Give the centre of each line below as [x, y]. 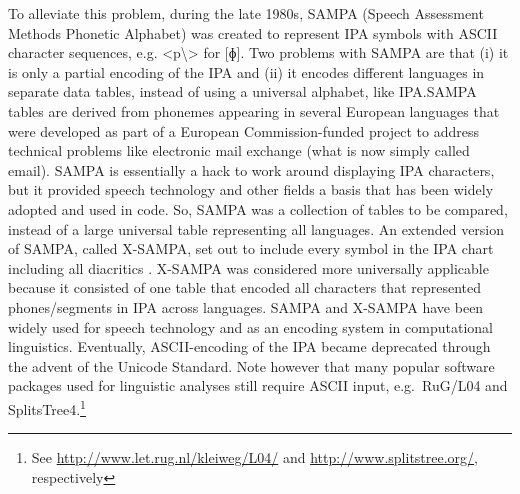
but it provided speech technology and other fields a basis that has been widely [251, 189]
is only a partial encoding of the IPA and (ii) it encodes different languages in [246, 71]
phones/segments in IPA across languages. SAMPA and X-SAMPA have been [246, 306]
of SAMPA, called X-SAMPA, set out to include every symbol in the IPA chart [251, 248]
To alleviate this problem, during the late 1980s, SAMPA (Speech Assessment [246, 13]
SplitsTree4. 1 [47, 407]
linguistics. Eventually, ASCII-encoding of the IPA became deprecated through [249, 346]
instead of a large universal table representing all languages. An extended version [256, 228]
